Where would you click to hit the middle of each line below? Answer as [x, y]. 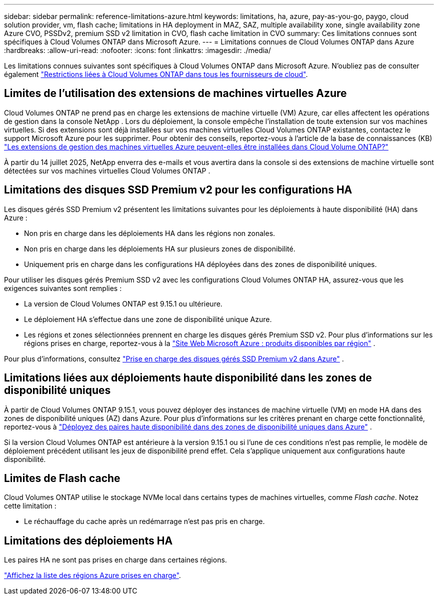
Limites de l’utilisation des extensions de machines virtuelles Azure [175, 93]
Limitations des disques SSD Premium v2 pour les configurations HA [178, 190]
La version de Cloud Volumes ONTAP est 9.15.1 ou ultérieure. [123, 303]
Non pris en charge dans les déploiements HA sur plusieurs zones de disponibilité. [160, 248]
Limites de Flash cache [62, 478]
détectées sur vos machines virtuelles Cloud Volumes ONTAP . [107, 170]
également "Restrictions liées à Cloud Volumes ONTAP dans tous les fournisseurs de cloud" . [156, 74]
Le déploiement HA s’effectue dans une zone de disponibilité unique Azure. [148, 319]
